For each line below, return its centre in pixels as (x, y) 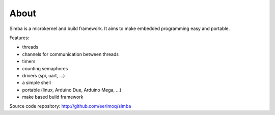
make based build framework (53, 97)
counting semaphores (45, 68)
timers (29, 62)
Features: (19, 38)
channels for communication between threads (71, 54)
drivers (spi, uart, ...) (44, 75)
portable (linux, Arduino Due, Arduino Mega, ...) (72, 90)
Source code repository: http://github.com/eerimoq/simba (70, 106)
